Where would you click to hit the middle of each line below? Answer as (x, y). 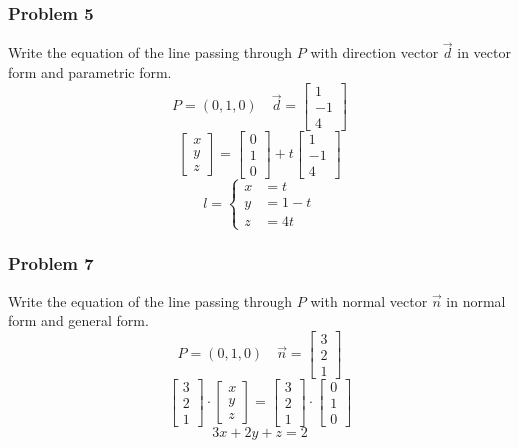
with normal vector (369, 300)
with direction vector (374, 52)
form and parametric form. (90, 72)
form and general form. (78, 320)
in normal (476, 300)
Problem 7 (51, 263)
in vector (484, 52)
